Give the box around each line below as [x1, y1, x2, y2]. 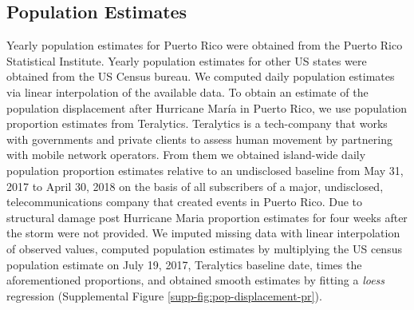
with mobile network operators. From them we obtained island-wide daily [6, 146, 366, 163]
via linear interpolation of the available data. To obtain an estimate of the [6, 83, 369, 100]
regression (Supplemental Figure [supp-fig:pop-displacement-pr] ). [6, 287, 322, 304]
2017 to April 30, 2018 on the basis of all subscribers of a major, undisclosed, [6, 177, 384, 194]
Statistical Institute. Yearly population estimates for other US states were [6, 52, 367, 69]
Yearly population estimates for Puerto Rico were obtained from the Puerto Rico [6, 37, 403, 54]
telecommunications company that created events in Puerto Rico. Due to [6, 193, 363, 210]
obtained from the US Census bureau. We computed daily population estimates [6, 68, 395, 85]
